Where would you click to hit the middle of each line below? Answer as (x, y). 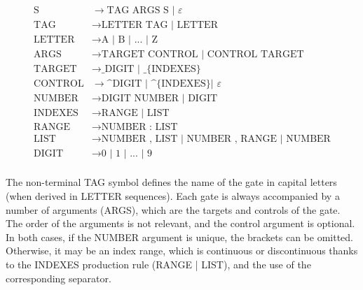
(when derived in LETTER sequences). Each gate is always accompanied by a (173, 195)
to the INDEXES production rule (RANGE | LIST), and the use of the (158, 264)
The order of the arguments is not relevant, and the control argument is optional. (180, 223)
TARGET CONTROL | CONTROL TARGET (203, 55)
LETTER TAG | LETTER (159, 26)
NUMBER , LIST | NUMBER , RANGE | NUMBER (216, 139)
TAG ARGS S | (141, 11)
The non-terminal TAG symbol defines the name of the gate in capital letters (171, 182)
